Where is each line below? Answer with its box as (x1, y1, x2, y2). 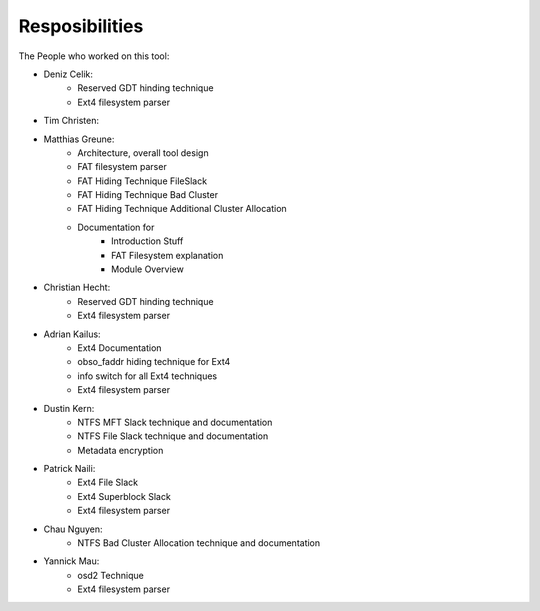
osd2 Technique (77, 569, 144, 581)
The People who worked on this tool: (18, 50, 170, 62)
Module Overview (111, 263, 184, 275)
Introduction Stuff (111, 235, 184, 247)
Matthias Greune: (43, 133, 115, 145)
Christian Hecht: (43, 281, 111, 294)
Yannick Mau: (43, 555, 100, 567)
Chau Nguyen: (43, 523, 104, 535)
